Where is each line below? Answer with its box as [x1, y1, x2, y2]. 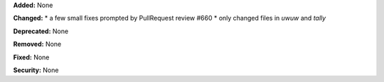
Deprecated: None [13, 27, 69, 35]
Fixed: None [13, 53, 50, 61]
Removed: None [13, 40, 62, 49]
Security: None [13, 66, 59, 74]
